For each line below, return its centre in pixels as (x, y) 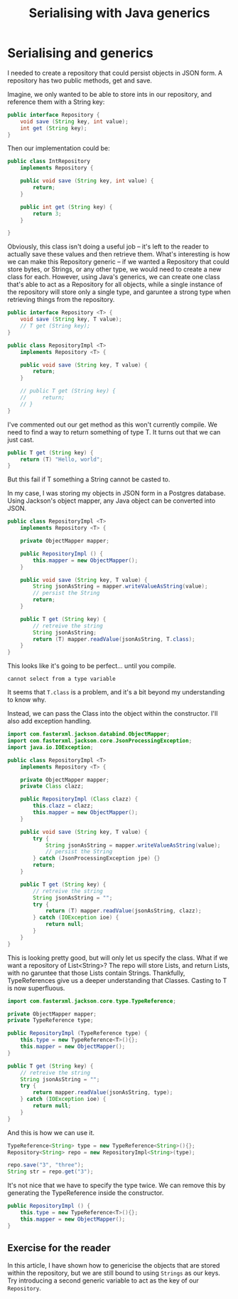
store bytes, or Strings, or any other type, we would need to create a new (114, 269)
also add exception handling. (50, 721)
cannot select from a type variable (61, 679)
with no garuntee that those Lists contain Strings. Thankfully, (96, 973)
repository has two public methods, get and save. (80, 80)
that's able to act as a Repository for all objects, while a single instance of (115, 285)
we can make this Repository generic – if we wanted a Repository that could (118, 262)
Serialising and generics (81, 53)
